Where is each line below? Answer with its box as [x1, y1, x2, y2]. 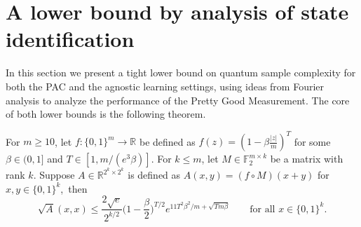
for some [294, 134, 331, 149]
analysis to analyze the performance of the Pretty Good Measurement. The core [6, 92, 350, 107]
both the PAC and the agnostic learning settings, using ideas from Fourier [6, 78, 325, 93]
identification [6, 25, 135, 53]
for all [250, 204, 275, 214]
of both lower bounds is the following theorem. [6, 106, 206, 121]
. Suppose [33, 167, 75, 182]
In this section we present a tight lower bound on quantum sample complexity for [6, 65, 356, 80]
